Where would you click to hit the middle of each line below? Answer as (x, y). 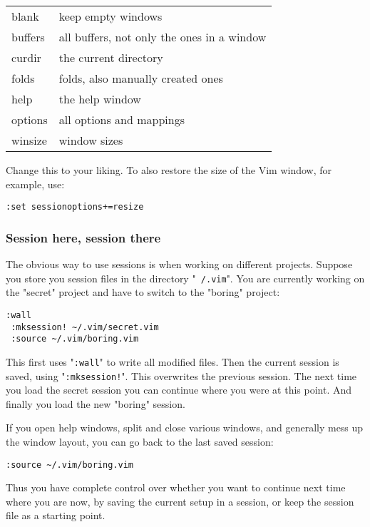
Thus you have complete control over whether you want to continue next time (176, 487)
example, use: (35, 184)
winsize (29, 140)
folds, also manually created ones (141, 78)
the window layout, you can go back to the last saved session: (140, 441)
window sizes (91, 140)
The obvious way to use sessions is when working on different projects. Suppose (179, 264)
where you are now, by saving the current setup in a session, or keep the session (180, 501)
